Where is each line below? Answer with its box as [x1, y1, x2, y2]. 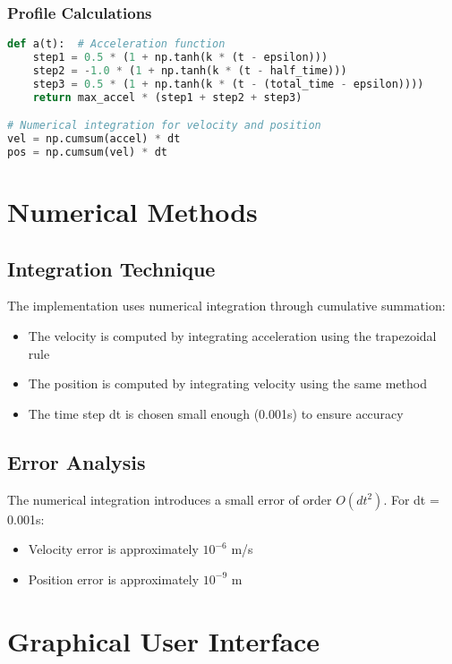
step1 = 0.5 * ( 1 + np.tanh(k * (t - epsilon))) [32, 51, 328, 64]
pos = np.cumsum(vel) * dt [7, 146, 168, 158]
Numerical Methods [7, 193, 258, 230]
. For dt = [383, 489, 439, 508]
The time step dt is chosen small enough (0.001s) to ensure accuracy [28, 404, 404, 422]
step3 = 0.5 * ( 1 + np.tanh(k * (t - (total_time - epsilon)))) [32, 77, 424, 90]
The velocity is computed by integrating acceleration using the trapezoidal [28, 327, 437, 345]
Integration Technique [7, 254, 216, 282]
